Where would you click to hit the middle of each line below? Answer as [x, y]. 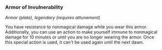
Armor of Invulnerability [34, 7]
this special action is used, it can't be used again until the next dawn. [75, 42]
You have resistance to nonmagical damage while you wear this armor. [76, 27]
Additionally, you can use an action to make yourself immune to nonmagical [81, 32]
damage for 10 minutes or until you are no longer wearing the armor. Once [80, 37]
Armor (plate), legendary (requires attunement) [53, 18]
